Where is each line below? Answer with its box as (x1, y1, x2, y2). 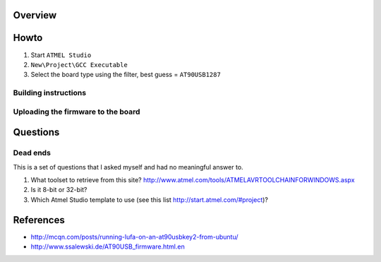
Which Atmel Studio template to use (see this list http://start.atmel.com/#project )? (30, 195, 268, 204)
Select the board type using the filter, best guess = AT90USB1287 (30, 71, 222, 79)
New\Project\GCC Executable (30, 61, 128, 69)
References (13, 214, 65, 226)
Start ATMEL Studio (30, 50, 92, 59)
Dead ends (13, 148, 51, 158)
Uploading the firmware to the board (13, 107, 140, 117)
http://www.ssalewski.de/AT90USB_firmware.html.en (30, 242, 185, 251)
